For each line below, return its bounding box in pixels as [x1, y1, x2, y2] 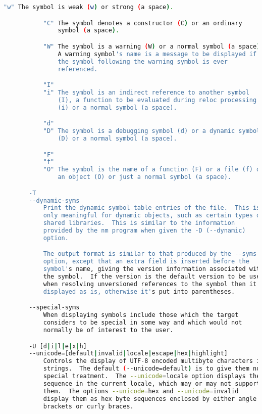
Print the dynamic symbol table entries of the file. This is [43, 204, 260, 212]
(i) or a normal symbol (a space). [58, 104, 177, 111]
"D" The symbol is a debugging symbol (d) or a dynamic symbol [43, 127, 260, 135]
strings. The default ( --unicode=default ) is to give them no [43, 365, 260, 373]
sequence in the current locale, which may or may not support [43, 380, 260, 387]
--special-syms [29, 304, 80, 311]
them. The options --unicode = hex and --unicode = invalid [43, 387, 239, 395]
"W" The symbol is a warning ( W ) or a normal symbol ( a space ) [43, 42, 260, 50]
